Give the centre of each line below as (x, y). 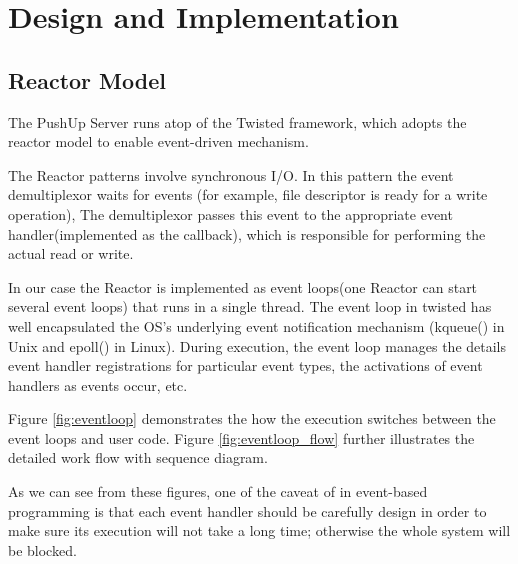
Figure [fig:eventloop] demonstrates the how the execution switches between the (252, 418)
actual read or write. (71, 253)
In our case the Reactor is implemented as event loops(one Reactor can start (243, 286)
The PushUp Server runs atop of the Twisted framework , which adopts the (237, 121)
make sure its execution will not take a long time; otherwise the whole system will (259, 530)
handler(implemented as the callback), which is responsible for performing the (247, 233)
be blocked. (42, 549)
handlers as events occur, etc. (98, 384)
